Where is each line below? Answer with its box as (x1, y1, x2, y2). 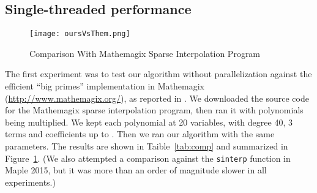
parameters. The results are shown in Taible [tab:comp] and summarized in (5, 140, 288, 153)
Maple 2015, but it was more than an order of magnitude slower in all (5, 164, 267, 176)
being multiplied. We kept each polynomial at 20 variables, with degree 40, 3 (5, 115, 293, 128)
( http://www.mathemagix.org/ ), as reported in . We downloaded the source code (5, 91, 309, 104)
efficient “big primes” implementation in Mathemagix (5, 80, 204, 93)
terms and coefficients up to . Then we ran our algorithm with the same (5, 127, 275, 140)
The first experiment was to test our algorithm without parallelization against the (5, 67, 312, 80)
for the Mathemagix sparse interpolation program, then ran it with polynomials (5, 104, 304, 116)
